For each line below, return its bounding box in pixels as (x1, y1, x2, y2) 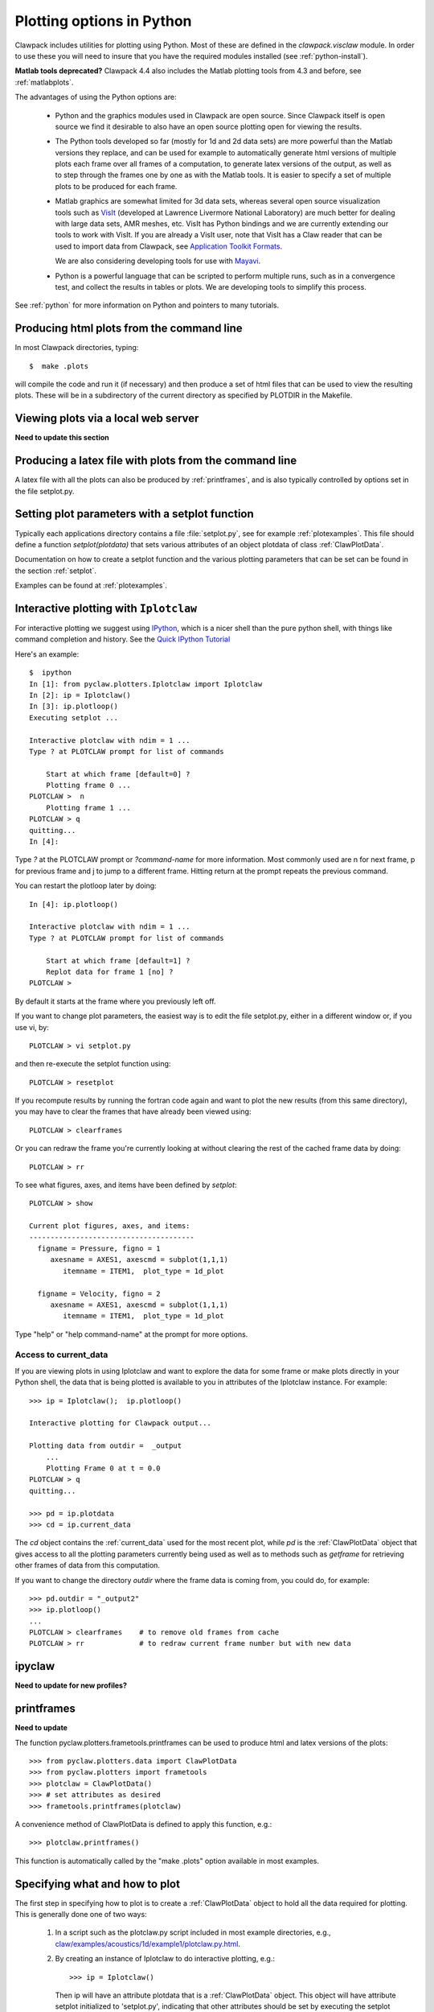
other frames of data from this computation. (14, 1561, 161, 1570)
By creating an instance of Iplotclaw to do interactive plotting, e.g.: (55, 1954, 275, 1964)
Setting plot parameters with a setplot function (14, 507, 255, 521)
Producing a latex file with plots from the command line (14, 454, 297, 468)
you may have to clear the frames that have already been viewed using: (14, 1107, 252, 1116)
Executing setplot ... (29, 713, 119, 722)
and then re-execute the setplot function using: (14, 1059, 171, 1069)
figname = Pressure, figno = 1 (37, 1243, 161, 1253)
